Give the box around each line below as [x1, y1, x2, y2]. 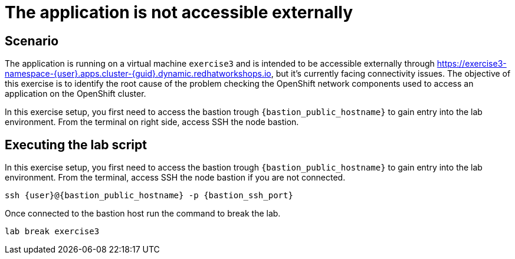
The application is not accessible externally [5, 2, 353, 22]
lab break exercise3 [5, 227, 100, 237]
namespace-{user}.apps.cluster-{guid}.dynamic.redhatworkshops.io [5, 68, 271, 79]
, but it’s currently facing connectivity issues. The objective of [271, 68, 511, 79]
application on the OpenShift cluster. [5, 88, 146, 99]
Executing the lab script [5, 137, 147, 152]
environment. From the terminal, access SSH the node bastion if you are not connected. [5, 172, 346, 183]
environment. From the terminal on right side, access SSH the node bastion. [5, 117, 299, 127]
